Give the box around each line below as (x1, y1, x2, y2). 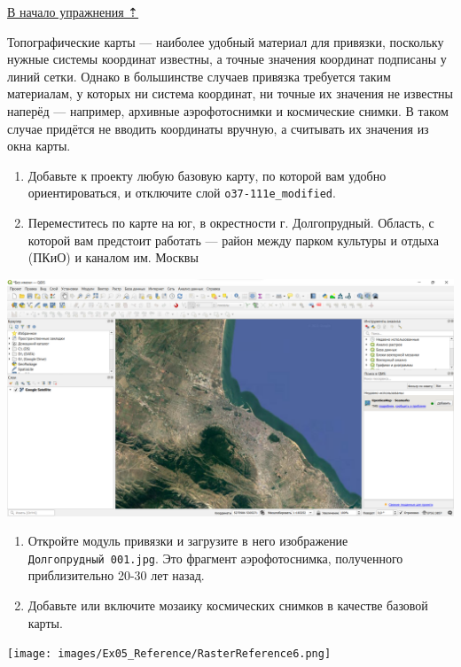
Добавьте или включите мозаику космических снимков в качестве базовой (27, 595, 428, 614)
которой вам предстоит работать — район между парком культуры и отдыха (27, 230, 439, 249)
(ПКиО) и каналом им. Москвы (27, 248, 199, 267)
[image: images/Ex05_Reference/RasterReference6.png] (7, 648, 332, 661)
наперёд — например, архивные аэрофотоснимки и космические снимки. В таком (7, 101, 449, 120)
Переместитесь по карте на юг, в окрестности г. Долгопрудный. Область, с (27, 213, 434, 231)
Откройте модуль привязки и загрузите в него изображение (27, 531, 348, 550)
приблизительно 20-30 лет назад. (27, 566, 205, 585)
